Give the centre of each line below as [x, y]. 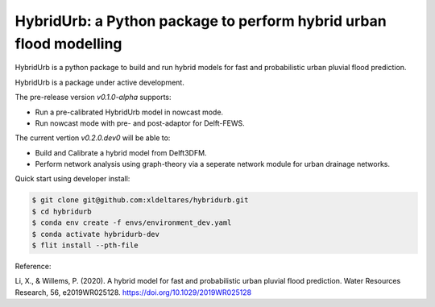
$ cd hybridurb [62, 211]
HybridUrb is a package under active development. [99, 82]
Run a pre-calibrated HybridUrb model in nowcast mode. [129, 112]
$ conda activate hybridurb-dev [96, 234]
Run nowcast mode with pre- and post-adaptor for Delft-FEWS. [140, 123]
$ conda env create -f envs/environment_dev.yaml [132, 223]
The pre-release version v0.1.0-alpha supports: [93, 97]
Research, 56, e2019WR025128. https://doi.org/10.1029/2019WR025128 [133, 292]
